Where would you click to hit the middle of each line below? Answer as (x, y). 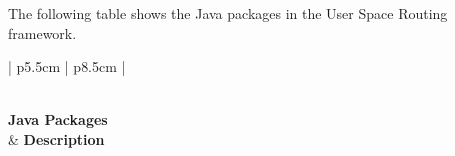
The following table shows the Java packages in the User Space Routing (228, 13)
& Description (56, 138)
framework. (42, 32)
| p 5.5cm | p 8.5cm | (67, 66)
